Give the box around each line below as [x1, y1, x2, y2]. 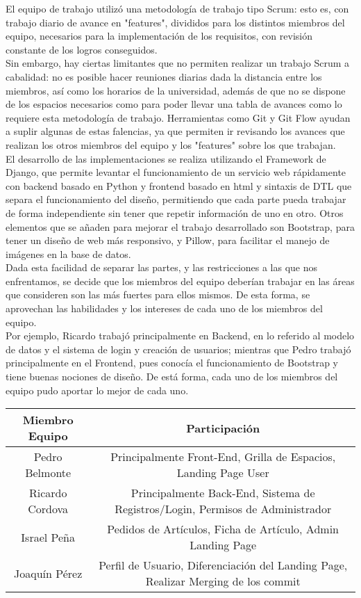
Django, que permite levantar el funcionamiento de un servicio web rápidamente [6, 165, 346, 179]
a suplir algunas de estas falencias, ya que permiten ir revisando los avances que [6, 124, 345, 138]
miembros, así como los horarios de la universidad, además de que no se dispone [6, 83, 346, 97]
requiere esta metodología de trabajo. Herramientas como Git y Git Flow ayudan [6, 110, 351, 124]
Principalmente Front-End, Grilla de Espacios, [110, 448, 336, 465]
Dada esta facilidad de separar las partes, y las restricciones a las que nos [6, 260, 318, 275]
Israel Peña [21, 528, 76, 545]
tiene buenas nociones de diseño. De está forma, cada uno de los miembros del [6, 369, 338, 384]
